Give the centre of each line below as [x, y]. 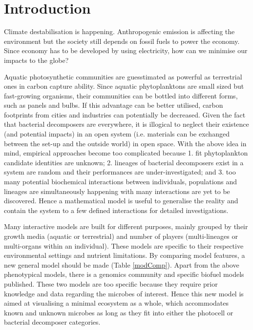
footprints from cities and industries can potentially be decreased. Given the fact [125, 114]
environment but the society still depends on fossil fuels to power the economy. [122, 41]
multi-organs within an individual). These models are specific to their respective [124, 245]
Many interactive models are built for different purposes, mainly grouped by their [126, 226]
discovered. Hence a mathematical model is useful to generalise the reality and [121, 201]
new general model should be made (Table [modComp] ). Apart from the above [122, 264]
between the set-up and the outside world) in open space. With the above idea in [125, 143]
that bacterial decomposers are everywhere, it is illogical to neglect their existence [126, 124]
